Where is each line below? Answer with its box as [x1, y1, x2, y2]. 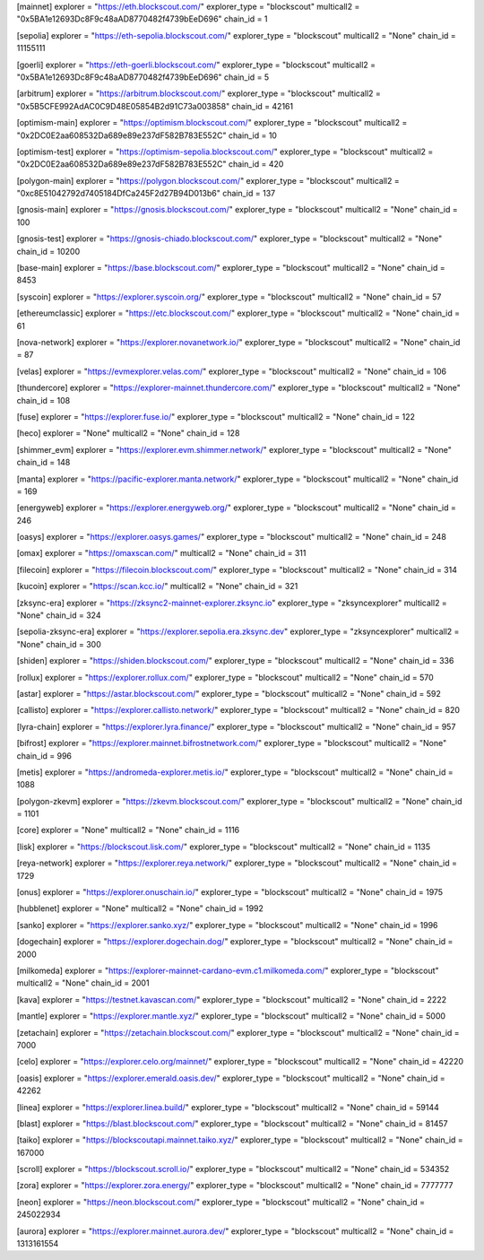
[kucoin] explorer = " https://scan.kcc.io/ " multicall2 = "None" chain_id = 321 [16, 581, 298, 592]
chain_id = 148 [16, 457, 71, 468]
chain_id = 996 [16, 750, 72, 761]
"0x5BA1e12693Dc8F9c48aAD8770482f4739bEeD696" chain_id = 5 [16, 72, 270, 83]
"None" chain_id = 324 [16, 610, 101, 621]
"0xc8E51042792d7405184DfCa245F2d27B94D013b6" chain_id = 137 [16, 188, 276, 199]
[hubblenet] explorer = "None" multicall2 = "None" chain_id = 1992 [16, 903, 264, 914]
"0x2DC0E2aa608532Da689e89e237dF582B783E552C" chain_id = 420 [16, 159, 284, 169]
